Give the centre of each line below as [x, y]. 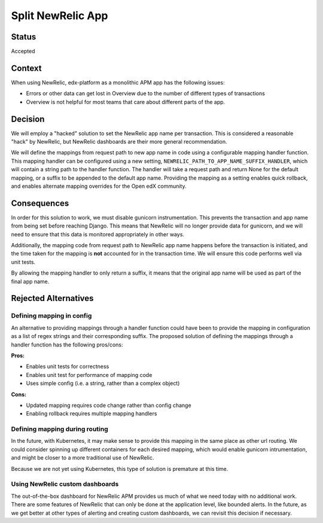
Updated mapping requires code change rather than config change [109, 405]
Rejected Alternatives [52, 298]
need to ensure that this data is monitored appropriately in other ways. [98, 234]
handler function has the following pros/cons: [67, 345]
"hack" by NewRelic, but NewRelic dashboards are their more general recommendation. [119, 142]
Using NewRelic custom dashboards [65, 484]
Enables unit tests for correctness [68, 367]
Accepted [23, 51]
